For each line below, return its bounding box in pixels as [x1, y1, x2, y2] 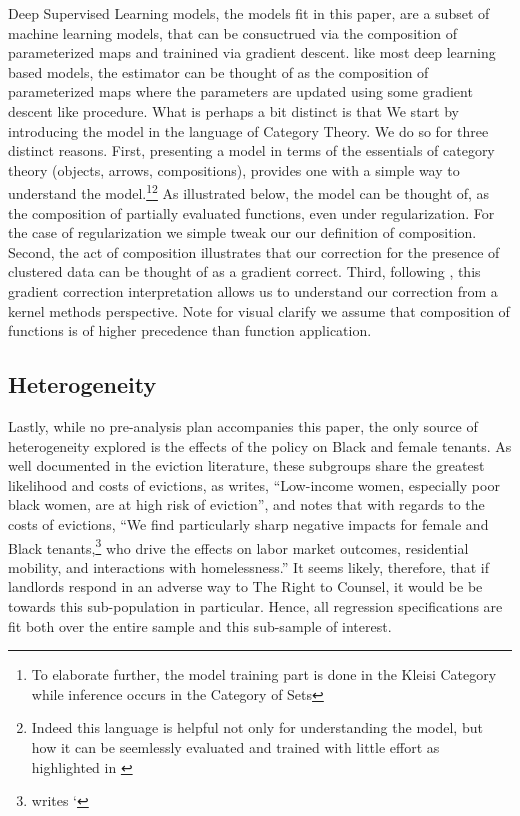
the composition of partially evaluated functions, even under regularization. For [8, 202, 495, 223]
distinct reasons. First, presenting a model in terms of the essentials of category [8, 140, 495, 161]
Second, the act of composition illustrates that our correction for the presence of [8, 241, 500, 262]
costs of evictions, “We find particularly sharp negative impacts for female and [8, 513, 489, 534]
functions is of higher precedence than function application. [8, 320, 372, 341]
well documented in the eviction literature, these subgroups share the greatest [8, 455, 485, 476]
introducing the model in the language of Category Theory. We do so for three [8, 120, 489, 141]
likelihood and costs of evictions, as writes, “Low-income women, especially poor [8, 474, 500, 495]
